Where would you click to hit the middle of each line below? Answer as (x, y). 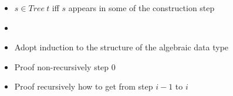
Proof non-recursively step (62, 66)
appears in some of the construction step (141, 8)
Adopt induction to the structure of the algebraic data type (121, 47)
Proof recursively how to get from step (84, 86)
